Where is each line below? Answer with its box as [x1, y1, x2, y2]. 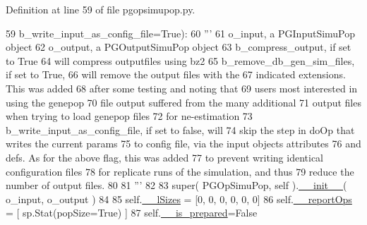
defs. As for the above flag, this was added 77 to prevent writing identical [6, 150, 323, 164]
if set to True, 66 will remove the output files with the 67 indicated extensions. [6, 67, 346, 82]
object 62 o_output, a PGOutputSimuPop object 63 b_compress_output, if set [6, 39, 351, 54]
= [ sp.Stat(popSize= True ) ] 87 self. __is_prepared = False [6, 205, 258, 220]
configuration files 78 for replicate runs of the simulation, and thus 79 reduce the [6, 164, 354, 178]
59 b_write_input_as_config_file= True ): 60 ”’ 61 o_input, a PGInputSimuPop [6, 25, 356, 40]
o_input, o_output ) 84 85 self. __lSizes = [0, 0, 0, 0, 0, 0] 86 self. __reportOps [6, 191, 352, 206]
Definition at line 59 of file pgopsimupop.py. [6, 2, 195, 16]
